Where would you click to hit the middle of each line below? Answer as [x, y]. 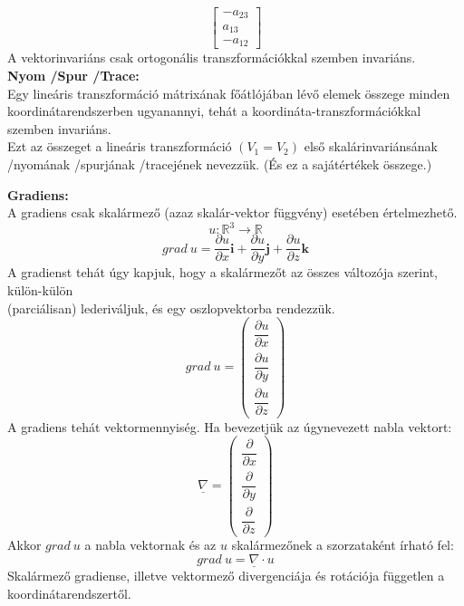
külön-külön [40, 289]
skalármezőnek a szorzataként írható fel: [343, 545]
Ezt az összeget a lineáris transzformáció [120, 146]
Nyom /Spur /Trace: [73, 76]
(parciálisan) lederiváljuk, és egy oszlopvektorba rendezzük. [171, 308]
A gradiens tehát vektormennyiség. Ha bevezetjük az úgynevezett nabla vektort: [230, 426]
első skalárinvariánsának [371, 146]
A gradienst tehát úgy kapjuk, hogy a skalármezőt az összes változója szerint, [222, 272]
